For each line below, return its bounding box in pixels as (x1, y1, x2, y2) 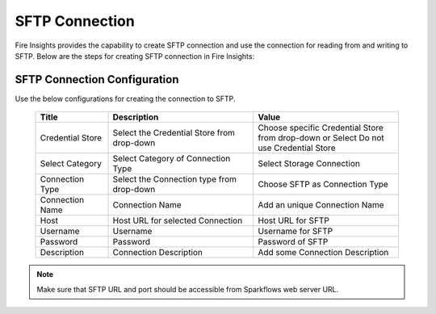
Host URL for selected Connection (112, 215, 243, 226)
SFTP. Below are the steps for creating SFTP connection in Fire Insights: (15, 51, 254, 61)
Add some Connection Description (258, 247, 389, 258)
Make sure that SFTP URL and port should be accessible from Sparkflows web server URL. (36, 284, 339, 294)
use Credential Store (258, 142, 336, 153)
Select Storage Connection (258, 158, 361, 170)
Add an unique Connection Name (258, 199, 384, 211)
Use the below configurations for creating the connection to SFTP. (15, 94, 236, 103)
